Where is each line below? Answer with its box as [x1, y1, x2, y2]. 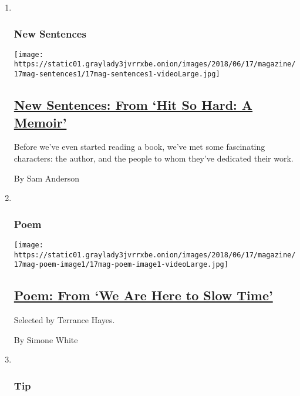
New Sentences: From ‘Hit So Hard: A [14, 96, 253, 114]
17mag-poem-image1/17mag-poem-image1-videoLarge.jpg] [14, 260, 228, 269]
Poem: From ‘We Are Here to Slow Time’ [14, 286, 273, 304]
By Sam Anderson [14, 172, 79, 184]
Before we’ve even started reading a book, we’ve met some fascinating [14, 140, 265, 153]
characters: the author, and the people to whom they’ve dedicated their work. [14, 152, 294, 164]
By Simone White [14, 333, 78, 345]
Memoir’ [14, 113, 67, 131]
